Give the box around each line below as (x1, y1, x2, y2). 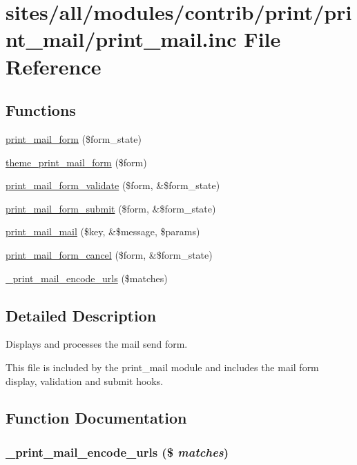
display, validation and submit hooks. (6, 373, 164, 388)
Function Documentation (6, 407, 187, 428)
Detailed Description (6, 304, 157, 326)
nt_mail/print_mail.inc (6, 25, 237, 53)
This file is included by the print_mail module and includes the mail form (6, 359, 319, 374)
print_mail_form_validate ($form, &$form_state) (6, 178, 220, 192)
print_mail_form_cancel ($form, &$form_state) (6, 247, 213, 261)
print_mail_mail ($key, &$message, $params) (6, 224, 200, 239)
